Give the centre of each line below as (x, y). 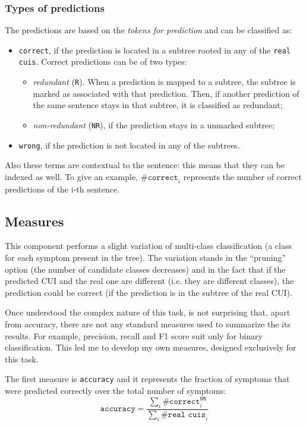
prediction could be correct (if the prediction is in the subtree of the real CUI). (149, 292)
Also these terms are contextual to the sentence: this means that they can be (145, 165)
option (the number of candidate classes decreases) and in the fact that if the (145, 269)
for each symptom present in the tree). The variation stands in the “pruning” (146, 258)
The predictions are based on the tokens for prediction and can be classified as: (149, 30)
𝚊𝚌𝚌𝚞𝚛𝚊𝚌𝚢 (118, 409)
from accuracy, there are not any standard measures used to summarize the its (148, 324)
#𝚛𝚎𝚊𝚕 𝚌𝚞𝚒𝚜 (183, 414)
